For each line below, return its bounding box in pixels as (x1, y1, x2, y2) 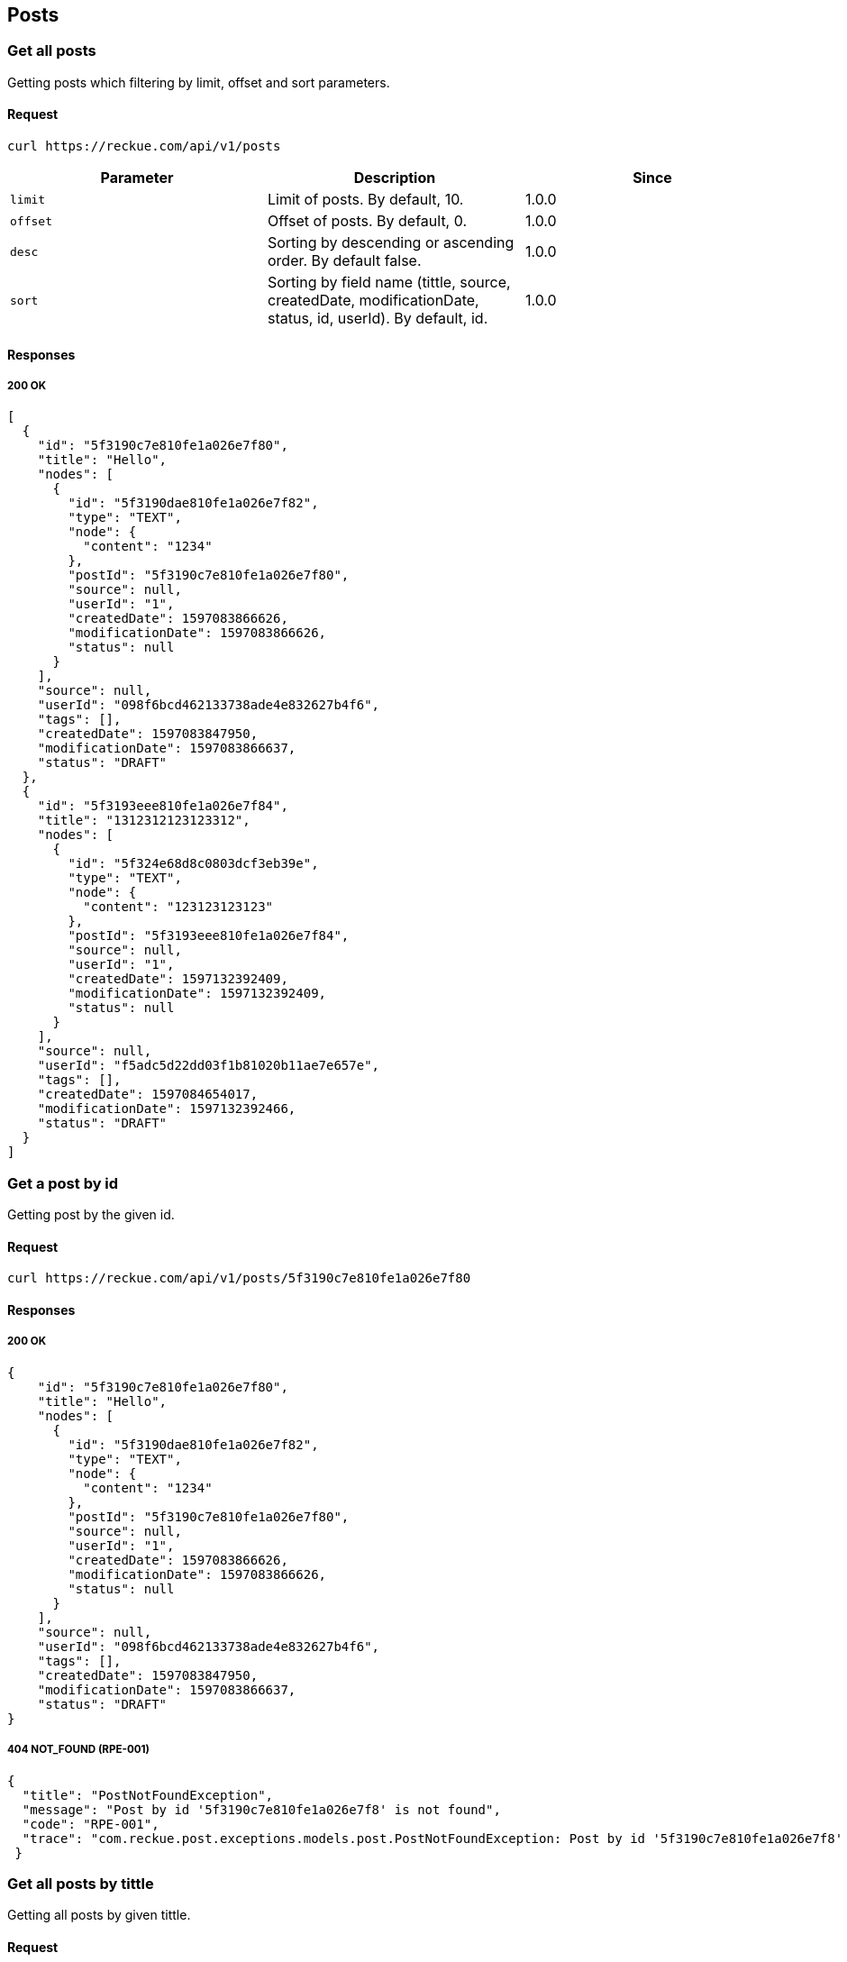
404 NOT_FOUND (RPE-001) (7, 1743, 150, 1757)
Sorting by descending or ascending (267, 233, 515, 252)
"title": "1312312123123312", (37, 813, 250, 828)
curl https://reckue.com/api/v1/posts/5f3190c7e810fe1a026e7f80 (7, 1271, 471, 1286)
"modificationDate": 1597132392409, (68, 986, 327, 1001)
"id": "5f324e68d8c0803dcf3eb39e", (68, 856, 319, 871)
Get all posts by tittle (7, 1874, 154, 1893)
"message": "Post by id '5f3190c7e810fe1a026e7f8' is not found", (22, 1802, 501, 1817)
